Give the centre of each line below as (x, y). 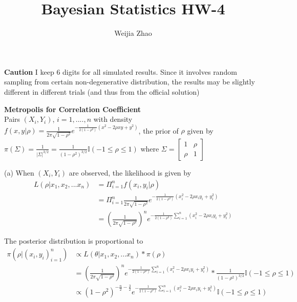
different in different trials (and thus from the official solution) (102, 91)
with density (113, 119)
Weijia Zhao (133, 33)
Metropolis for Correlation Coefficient (73, 109)
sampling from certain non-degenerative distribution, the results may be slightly (130, 82)
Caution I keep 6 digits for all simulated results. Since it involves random (121, 71)
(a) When (19, 172)
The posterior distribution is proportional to (74, 241)
